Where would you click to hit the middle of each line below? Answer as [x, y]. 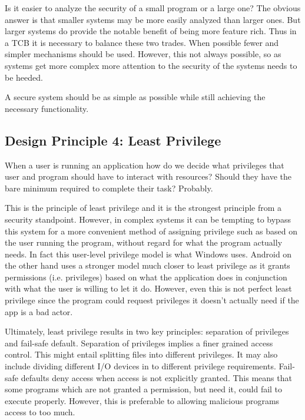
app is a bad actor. [39, 311]
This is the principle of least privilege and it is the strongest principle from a [143, 208]
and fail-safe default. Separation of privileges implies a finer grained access [139, 343]
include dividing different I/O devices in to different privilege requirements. [140, 366]
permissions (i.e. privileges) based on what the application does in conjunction [146, 277]
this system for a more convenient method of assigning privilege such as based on [151, 231]
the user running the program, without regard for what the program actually [144, 242]
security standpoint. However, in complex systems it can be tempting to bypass [148, 219]
